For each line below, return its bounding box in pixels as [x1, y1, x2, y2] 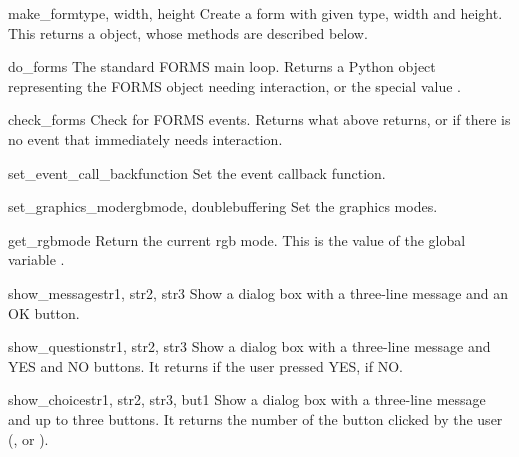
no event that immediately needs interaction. [8, 128, 283, 149]
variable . [8, 249, 65, 270]
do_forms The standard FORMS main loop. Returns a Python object [8, 56, 436, 77]
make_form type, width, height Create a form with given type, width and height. [8, 3, 503, 23]
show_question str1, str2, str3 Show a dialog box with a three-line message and [8, 336, 491, 357]
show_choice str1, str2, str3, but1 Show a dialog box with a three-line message [8, 389, 486, 410]
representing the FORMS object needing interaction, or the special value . [8, 75, 461, 96]
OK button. [8, 302, 80, 323]
